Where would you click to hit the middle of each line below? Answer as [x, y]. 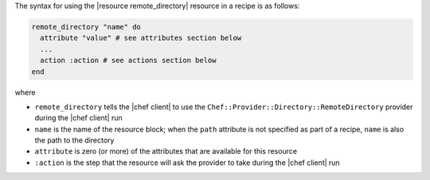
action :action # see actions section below [128, 61]
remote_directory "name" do [86, 27]
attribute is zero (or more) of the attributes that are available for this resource [166, 151]
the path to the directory [74, 140]
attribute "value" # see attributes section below [141, 38]
